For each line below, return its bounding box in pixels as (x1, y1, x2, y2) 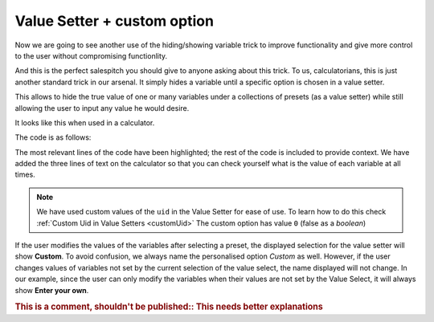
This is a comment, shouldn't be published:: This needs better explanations (14, 301, 323, 312)
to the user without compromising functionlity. (14, 51, 168, 60)
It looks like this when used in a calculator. (14, 117, 155, 128)
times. (14, 169, 35, 180)
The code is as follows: (14, 132, 92, 142)
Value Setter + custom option (14, 12, 215, 30)
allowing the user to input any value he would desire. (14, 103, 190, 112)
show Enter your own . (14, 285, 89, 295)
